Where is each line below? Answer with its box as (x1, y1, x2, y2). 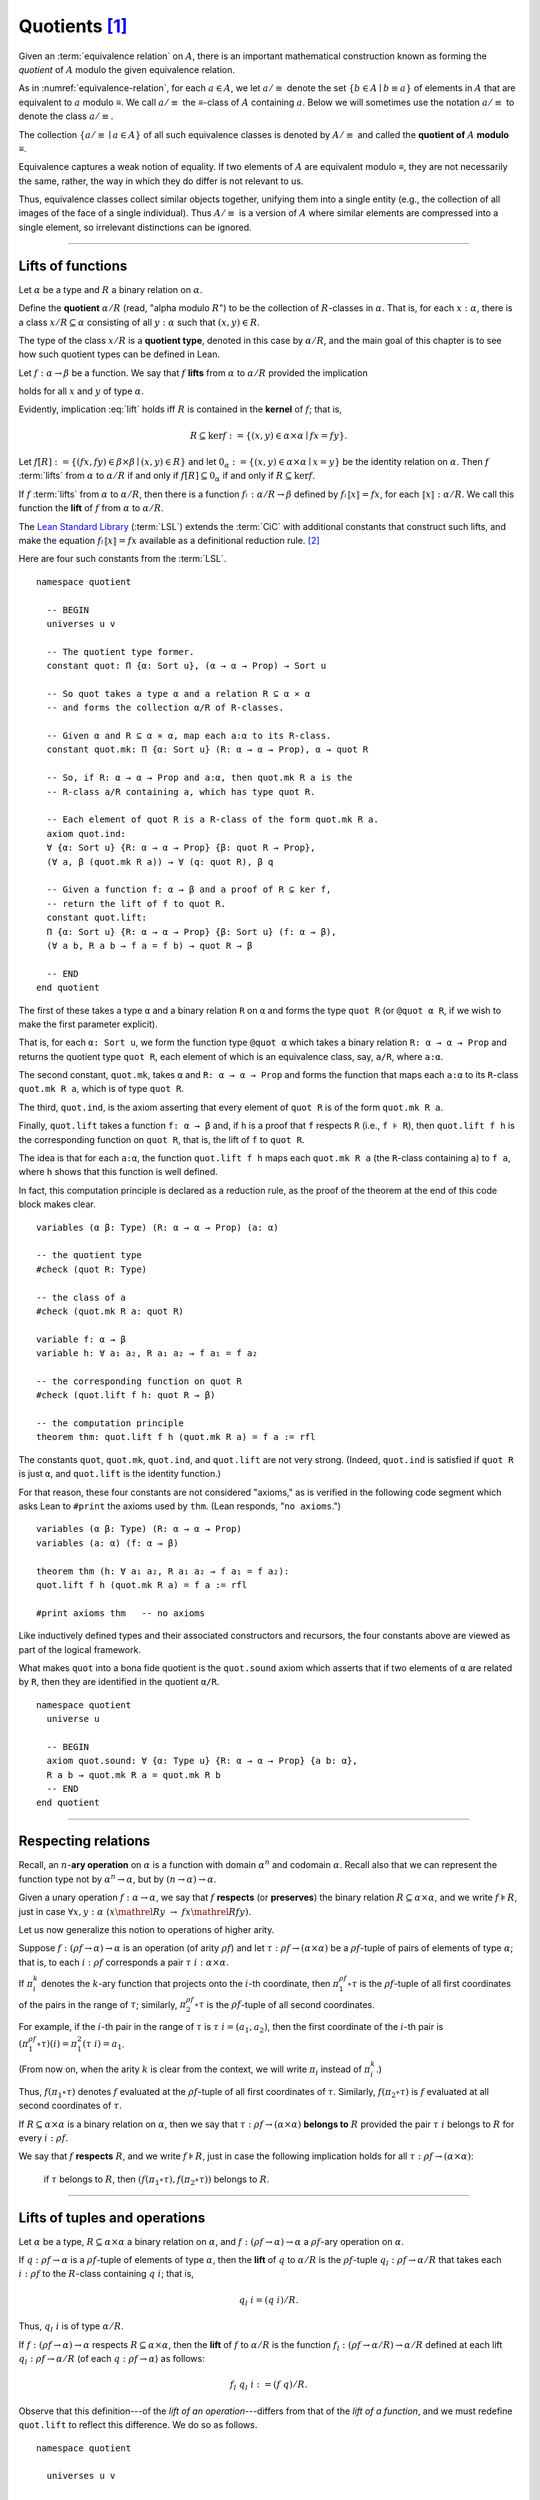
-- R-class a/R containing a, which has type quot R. (46, 786, 316, 797)
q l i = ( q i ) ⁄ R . (238, 2294, 299, 2308)
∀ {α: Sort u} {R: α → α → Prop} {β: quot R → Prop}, (46, 842, 316, 854)
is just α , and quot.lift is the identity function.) (18, 1468, 222, 1480)
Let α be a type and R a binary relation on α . (18, 283, 203, 295)
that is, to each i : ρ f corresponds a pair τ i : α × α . (18, 1956, 229, 1968)
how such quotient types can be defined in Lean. (18, 348, 220, 360)
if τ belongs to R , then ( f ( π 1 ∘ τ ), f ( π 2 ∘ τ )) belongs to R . (43, 2173, 270, 2187)
